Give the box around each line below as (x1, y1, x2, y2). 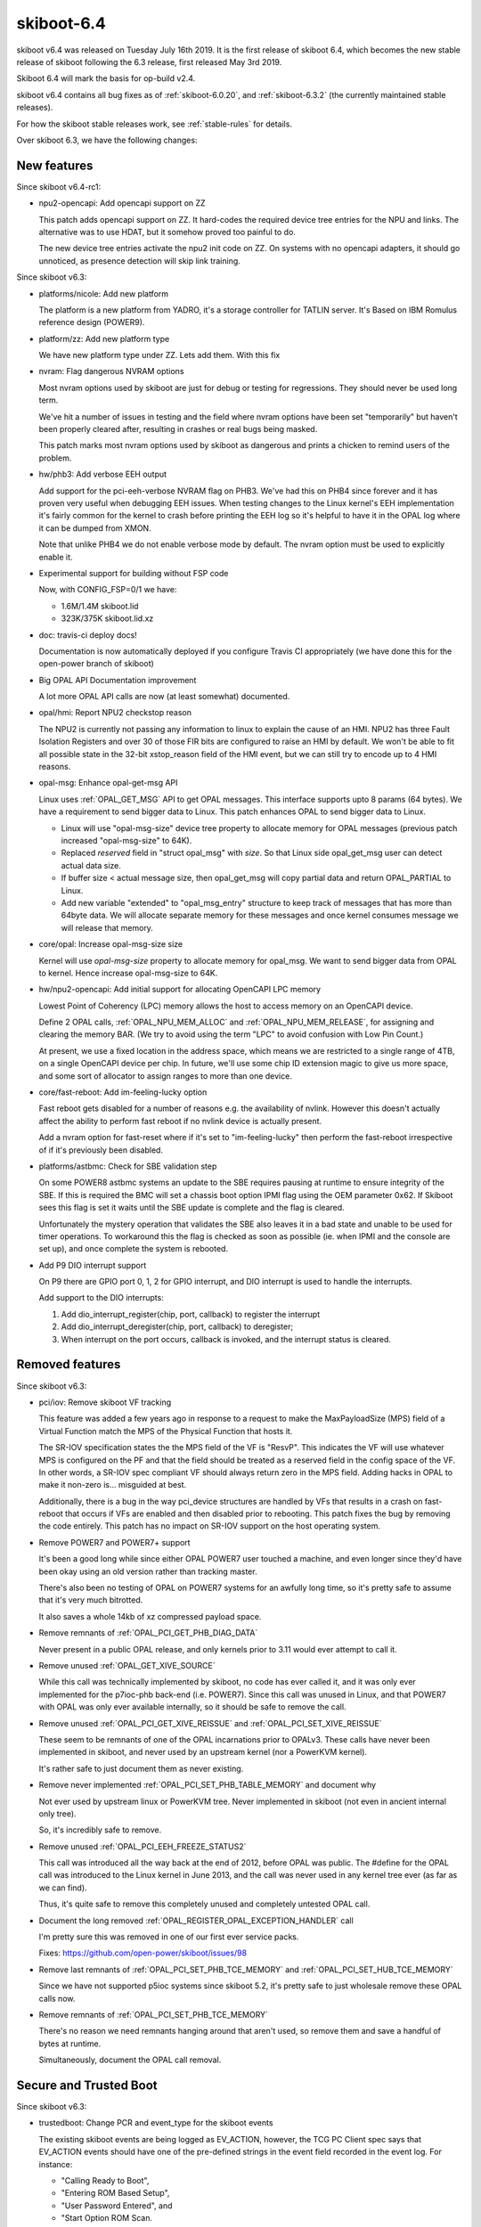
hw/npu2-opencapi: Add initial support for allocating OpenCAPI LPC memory (38, 984, 321, 995)
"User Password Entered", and (61, 2200, 173, 2211)
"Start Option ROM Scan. (61, 2213, 153, 2223)
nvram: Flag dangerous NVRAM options (38, 366, 184, 377)
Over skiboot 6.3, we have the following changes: (16, 135, 198, 145)
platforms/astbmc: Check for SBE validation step (38, 1161, 217, 1171)
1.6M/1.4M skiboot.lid (61, 600, 139, 611)
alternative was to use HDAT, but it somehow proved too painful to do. (38, 226, 296, 237)
